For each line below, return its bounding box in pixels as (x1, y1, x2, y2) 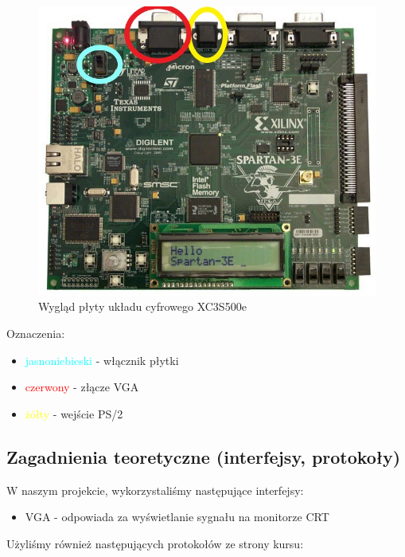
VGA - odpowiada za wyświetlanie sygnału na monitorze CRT (25, 508, 329, 525)
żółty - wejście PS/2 (25, 405, 123, 422)
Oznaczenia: (6, 324, 65, 341)
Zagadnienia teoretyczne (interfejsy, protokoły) (6, 444, 401, 469)
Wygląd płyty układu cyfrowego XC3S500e (38, 298, 247, 315)
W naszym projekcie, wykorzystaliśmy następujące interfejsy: (6, 481, 304, 498)
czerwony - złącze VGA (25, 379, 139, 395)
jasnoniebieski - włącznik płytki (25, 351, 179, 368)
